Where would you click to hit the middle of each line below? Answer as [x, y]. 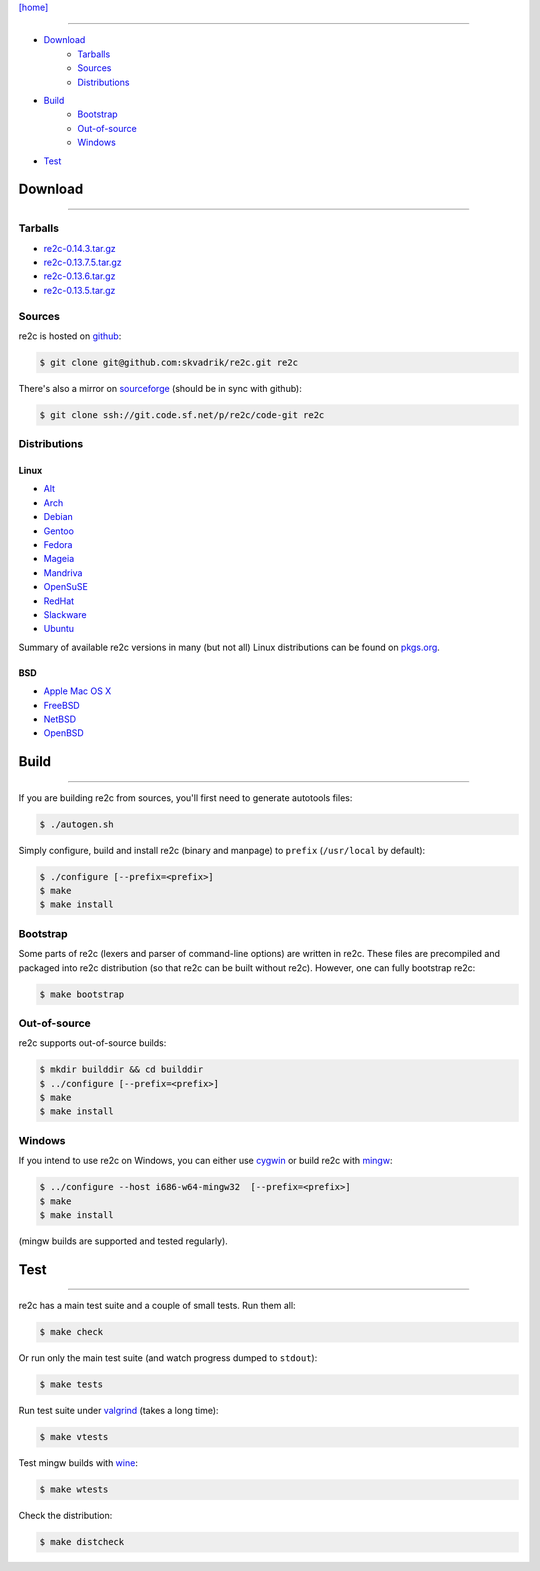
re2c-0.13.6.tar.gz [79, 276]
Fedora [58, 545]
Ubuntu [59, 629]
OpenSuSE [66, 587]
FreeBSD [61, 705]
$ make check [71, 1332]
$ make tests [71, 1384]
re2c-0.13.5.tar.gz [79, 290]
